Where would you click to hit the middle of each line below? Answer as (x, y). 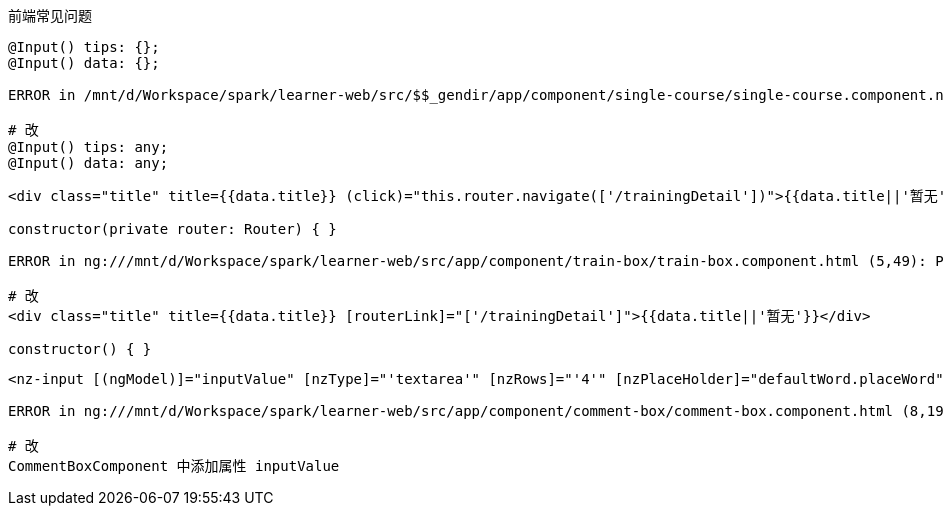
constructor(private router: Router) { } (172, 229)
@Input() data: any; (88, 163)
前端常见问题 (50, 15)
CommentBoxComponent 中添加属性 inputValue (174, 466)
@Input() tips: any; (88, 147)
